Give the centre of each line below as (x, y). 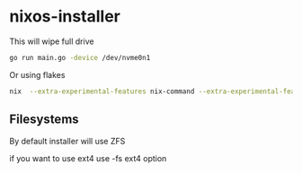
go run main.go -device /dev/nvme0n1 (80, 57)
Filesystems (44, 120)
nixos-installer (65, 17)
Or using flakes (37, 74)
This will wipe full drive (52, 41)
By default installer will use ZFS (67, 141)
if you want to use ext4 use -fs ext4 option (88, 158)
